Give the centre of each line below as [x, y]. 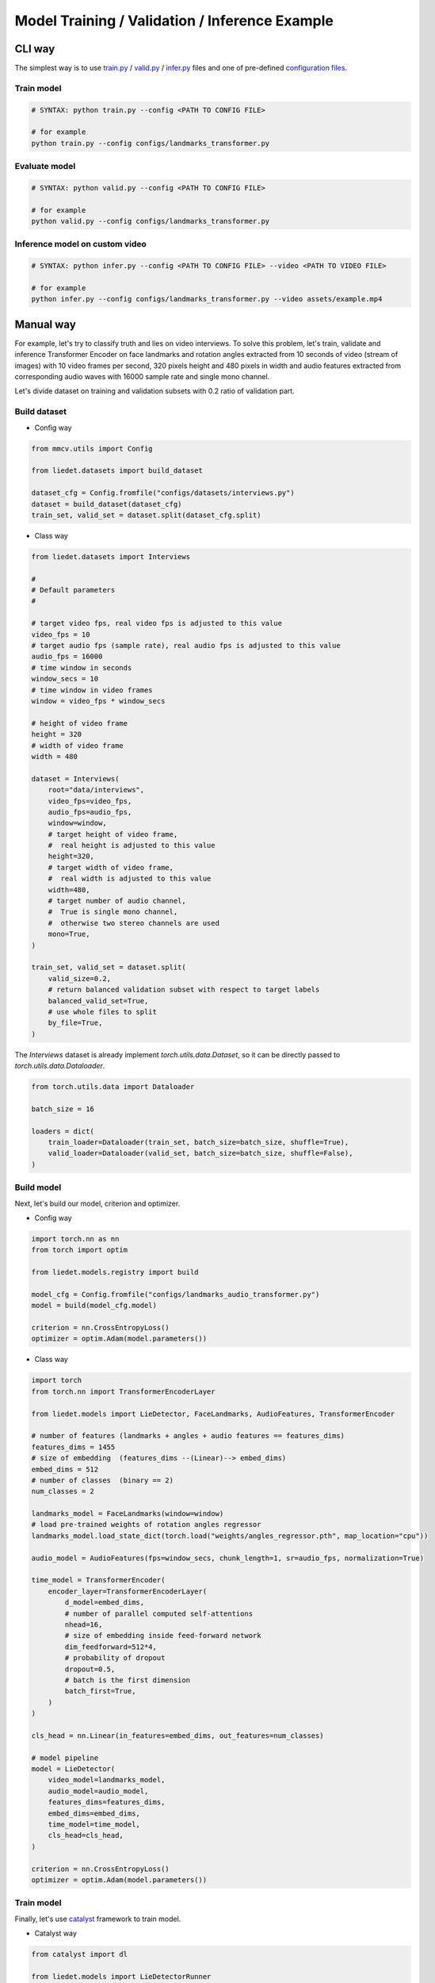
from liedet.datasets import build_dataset [117, 471]
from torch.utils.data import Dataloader [113, 1087]
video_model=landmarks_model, [107, 1780]
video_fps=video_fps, [90, 801]
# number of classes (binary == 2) [103, 1480]
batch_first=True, [100, 1691]
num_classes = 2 [63, 1492]
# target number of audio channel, [117, 901]
